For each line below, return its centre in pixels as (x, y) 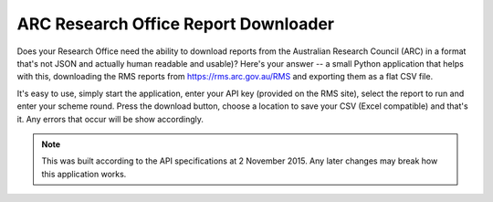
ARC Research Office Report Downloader (176, 24)
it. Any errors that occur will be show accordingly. (110, 119)
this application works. (84, 174)
